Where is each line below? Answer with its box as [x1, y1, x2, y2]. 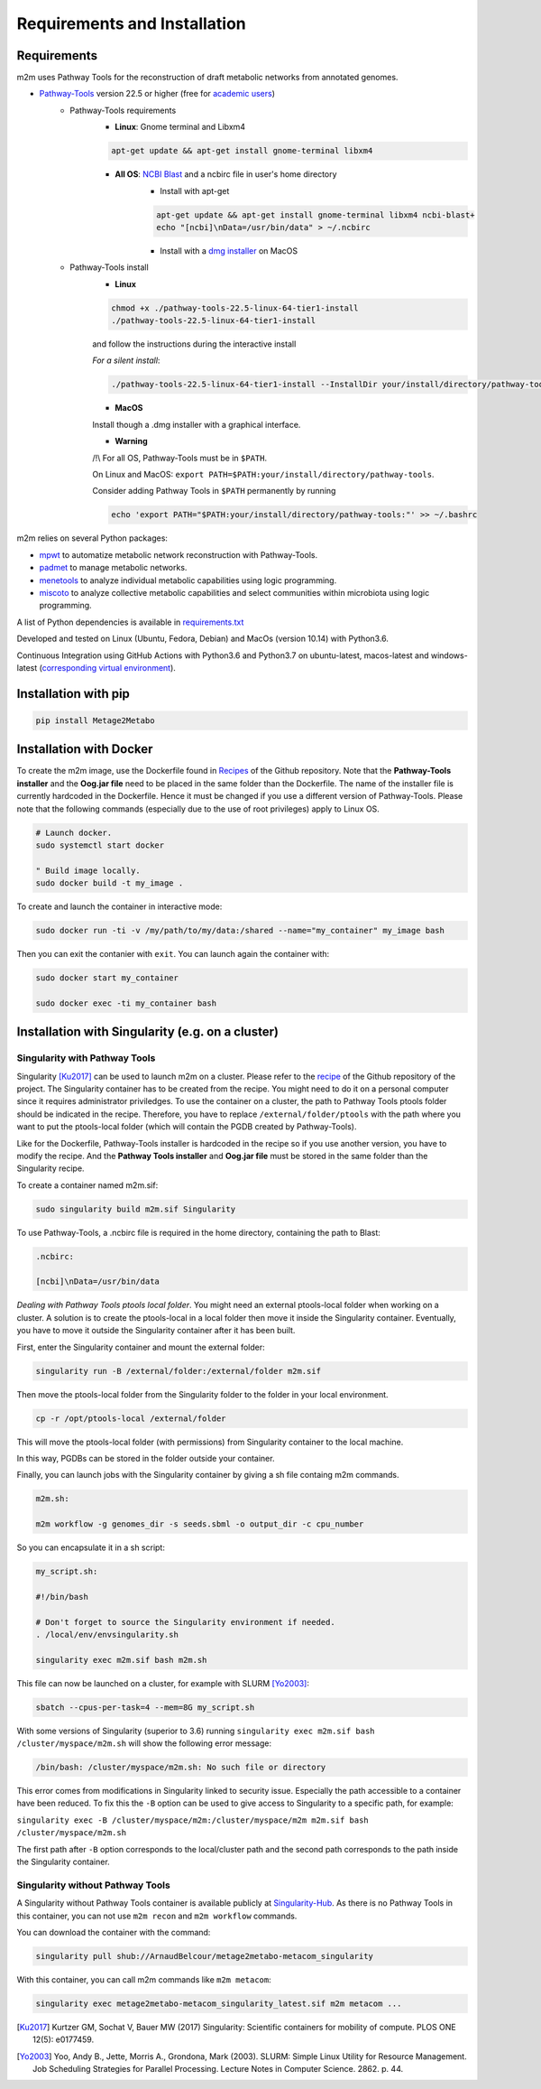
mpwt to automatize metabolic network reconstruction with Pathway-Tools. [39, 549, 318, 560]
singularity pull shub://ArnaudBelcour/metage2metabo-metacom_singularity [35, 1951, 374, 1961]
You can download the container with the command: [16, 1927, 211, 1937]
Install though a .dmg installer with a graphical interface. [92, 419, 301, 430]
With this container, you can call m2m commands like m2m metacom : [16, 1973, 272, 1985]
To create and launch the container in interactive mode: [16, 901, 223, 912]
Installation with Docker [16, 741, 153, 757]
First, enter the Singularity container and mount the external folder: [16, 1342, 265, 1352]
